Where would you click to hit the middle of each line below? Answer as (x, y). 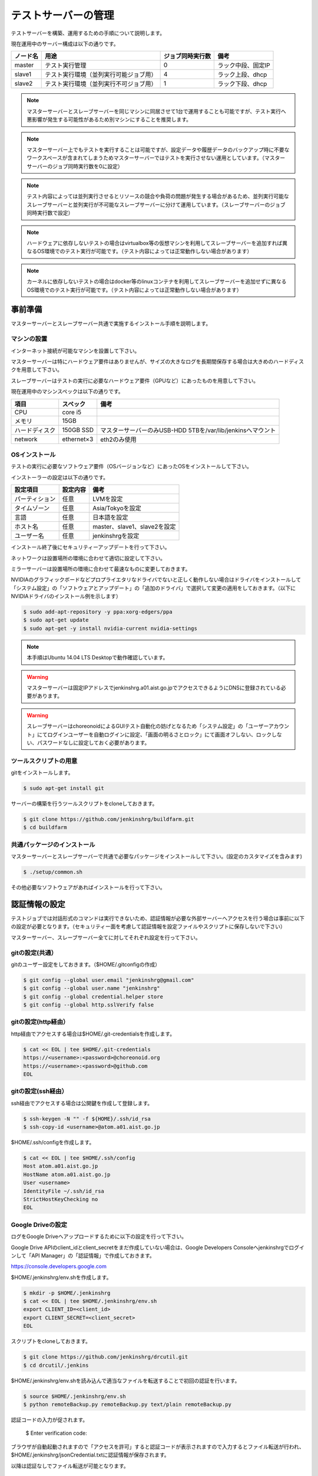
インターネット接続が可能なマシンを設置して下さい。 (75, 351)
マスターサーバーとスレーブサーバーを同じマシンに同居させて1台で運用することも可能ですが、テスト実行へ (157, 111)
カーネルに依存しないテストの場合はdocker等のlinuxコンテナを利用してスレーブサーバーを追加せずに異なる (157, 282)
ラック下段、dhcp (242, 84)
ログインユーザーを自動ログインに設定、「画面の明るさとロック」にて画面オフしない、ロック (160, 734)
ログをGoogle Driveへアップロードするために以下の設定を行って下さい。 (99, 1236)
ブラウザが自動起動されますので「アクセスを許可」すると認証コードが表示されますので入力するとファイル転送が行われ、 (158, 1446)
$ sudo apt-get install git (64, 788)
